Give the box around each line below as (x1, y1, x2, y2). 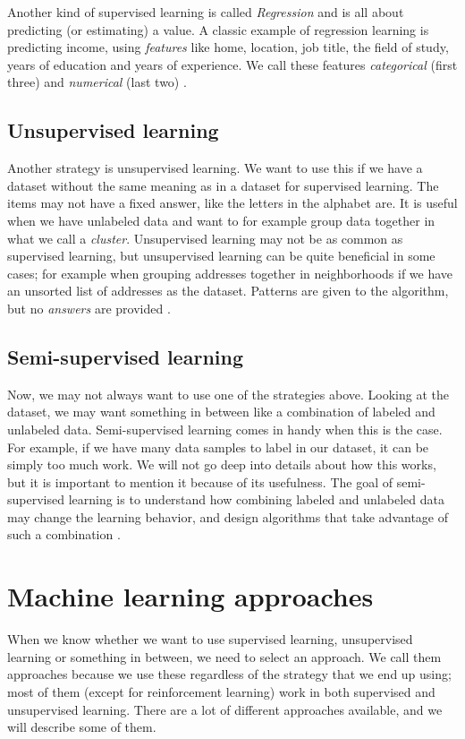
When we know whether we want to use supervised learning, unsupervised (7, 630, 413, 649)
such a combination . (7, 525, 121, 544)
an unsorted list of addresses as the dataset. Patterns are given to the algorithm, (7, 281, 449, 300)
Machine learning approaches (7, 578, 374, 614)
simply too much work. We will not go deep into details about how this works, (7, 455, 436, 474)
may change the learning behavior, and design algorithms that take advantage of (7, 507, 449, 526)
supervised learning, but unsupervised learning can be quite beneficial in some (7, 246, 435, 265)
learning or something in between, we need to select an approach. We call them (7, 647, 442, 666)
